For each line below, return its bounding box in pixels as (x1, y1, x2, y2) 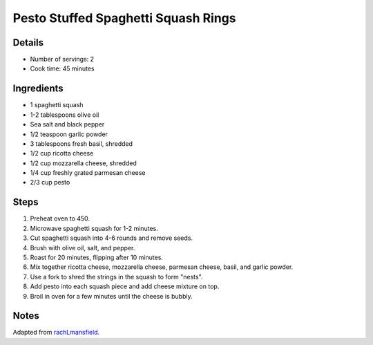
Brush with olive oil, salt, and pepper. (30, 243, 135, 252)
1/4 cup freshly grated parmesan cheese (30, 169, 146, 177)
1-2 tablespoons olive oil (30, 111, 99, 119)
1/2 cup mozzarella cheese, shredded (30, 159, 137, 167)
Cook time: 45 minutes (30, 64, 95, 73)
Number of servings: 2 (30, 55, 95, 64)
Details (12, 37, 44, 48)
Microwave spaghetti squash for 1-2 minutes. (30, 224, 158, 232)
